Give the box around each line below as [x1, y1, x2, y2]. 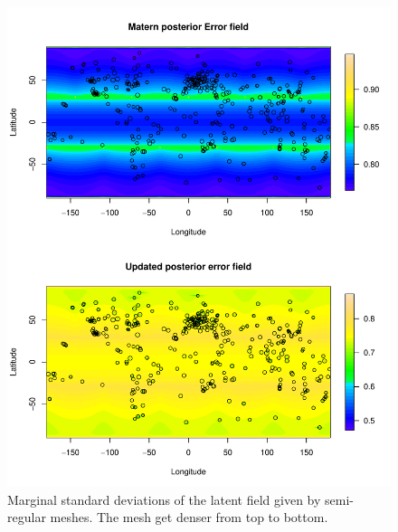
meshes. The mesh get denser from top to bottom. [50, 508, 328, 527]
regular [7, 508, 46, 527]
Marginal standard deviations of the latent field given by [7, 489, 321, 508]
